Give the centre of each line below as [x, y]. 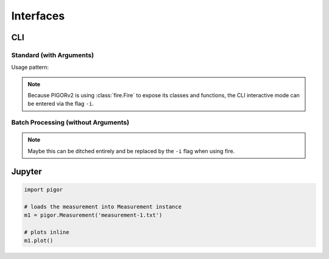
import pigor [44, 189]
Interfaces [38, 16]
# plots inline [47, 232]
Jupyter [27, 171]
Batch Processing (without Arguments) [70, 123]
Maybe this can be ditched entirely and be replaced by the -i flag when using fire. [131, 151]
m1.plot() [39, 241]
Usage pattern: [30, 67]
